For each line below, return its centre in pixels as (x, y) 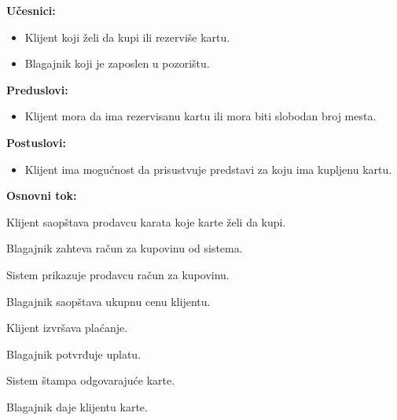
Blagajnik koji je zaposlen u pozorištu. (117, 63)
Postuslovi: (37, 142)
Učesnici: (31, 10)
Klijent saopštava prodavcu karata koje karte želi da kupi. (146, 221)
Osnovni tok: (42, 195)
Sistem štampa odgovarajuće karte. (91, 380)
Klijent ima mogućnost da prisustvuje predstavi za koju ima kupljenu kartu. (208, 169)
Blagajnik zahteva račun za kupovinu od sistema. (125, 248)
